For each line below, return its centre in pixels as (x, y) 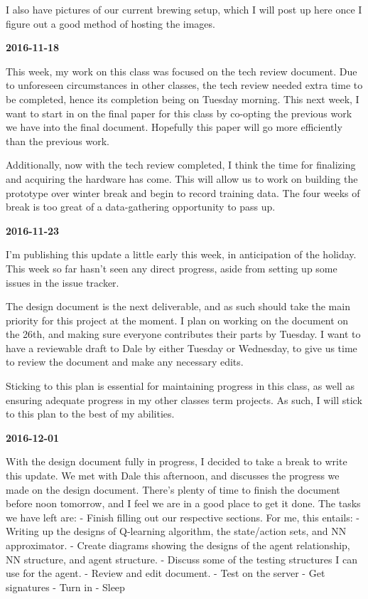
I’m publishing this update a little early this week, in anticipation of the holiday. (181, 254)
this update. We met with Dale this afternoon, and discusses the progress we (173, 476)
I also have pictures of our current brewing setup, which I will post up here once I (184, 9)
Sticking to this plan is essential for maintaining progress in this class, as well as (180, 386)
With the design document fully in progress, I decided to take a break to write (177, 461)
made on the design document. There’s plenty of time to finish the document (173, 489)
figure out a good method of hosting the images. (110, 23)
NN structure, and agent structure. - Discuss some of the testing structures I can (182, 559)
